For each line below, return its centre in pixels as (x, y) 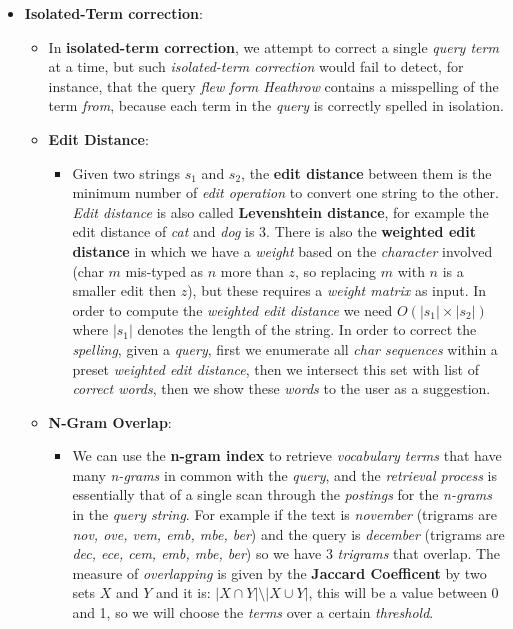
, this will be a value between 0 (403, 592)
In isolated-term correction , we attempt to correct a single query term (273, 46)
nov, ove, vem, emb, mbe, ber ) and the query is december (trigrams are (288, 533)
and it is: (183, 592)
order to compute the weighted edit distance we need (232, 309)
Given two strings (126, 172)
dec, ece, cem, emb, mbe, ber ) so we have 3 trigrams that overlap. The (286, 553)
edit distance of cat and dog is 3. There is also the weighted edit (274, 231)
